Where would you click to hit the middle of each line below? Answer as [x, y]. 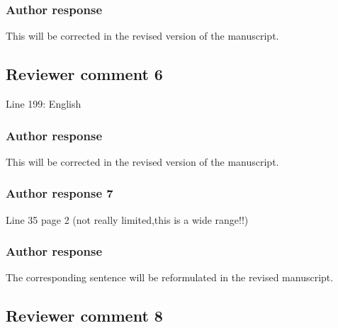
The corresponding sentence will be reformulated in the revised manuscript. [170, 277]
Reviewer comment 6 [84, 74]
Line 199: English [44, 104]
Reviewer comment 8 [84, 316]
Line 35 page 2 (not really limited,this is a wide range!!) [127, 219]
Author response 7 [60, 193]
